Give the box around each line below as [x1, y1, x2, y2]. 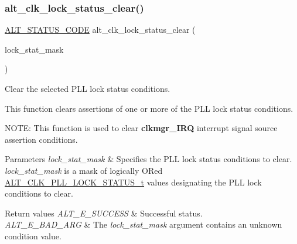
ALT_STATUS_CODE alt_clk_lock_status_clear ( [5, 23, 196, 36]
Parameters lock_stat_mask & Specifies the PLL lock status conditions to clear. [5, 153, 292, 165]
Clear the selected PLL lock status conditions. [5, 83, 170, 94]
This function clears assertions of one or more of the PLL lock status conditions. [5, 102, 293, 114]
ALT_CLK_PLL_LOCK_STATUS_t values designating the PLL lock [5, 176, 262, 188]
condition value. [5, 229, 62, 242]
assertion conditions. [5, 133, 78, 145]
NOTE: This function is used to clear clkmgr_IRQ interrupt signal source [5, 122, 278, 134]
